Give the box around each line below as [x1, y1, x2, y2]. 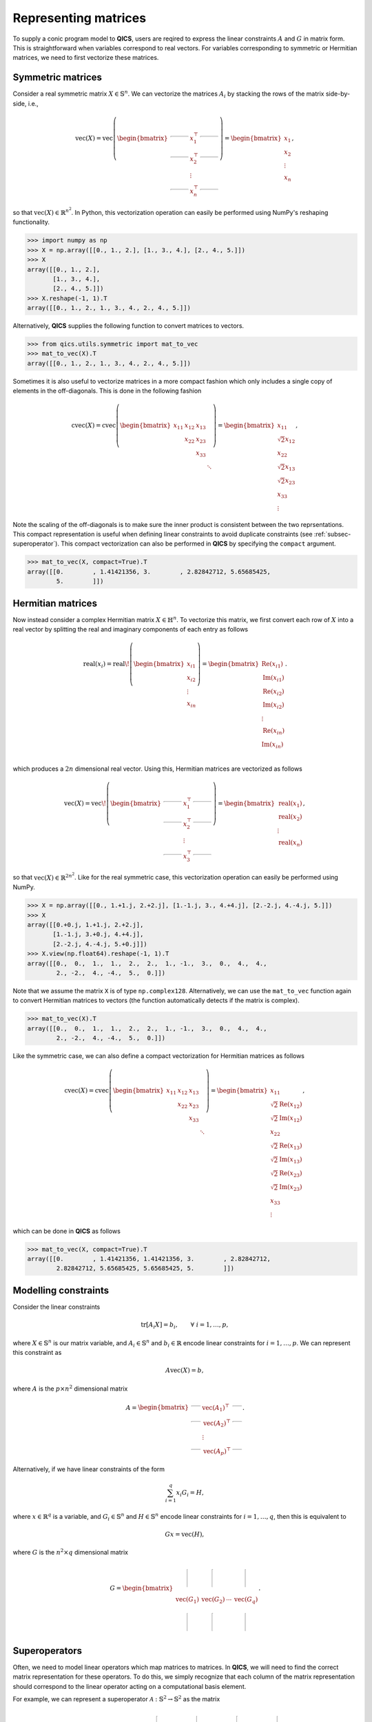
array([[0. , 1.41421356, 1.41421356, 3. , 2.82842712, [27, 1255, 271, 1263]
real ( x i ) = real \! [83, 660, 130, 670]
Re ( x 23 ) [279, 1170, 302, 1179]
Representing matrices [12, 10, 147, 25]
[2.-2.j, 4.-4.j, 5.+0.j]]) [52, 940, 147, 948]
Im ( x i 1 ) [262, 674, 285, 683]
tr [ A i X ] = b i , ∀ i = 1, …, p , [141, 1321, 229, 1330]
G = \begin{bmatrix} [110, 1584, 174, 1593]
